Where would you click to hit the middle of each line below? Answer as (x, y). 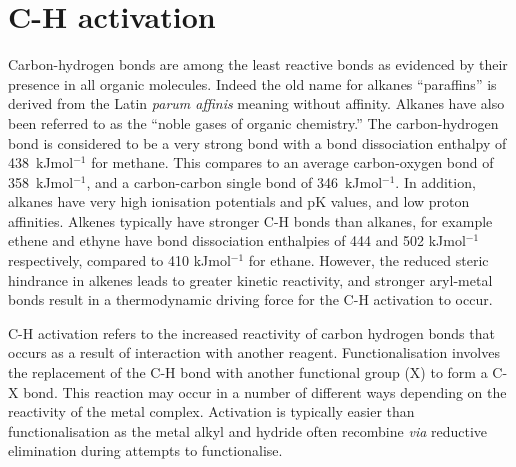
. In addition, (435, 181)
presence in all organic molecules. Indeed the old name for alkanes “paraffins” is (252, 83)
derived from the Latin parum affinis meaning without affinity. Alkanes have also (256, 103)
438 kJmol (41, 162)
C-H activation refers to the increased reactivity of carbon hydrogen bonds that (251, 332)
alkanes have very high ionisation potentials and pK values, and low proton (239, 201)
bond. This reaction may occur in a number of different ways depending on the (265, 391)
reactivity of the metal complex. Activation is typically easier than (211, 411)
